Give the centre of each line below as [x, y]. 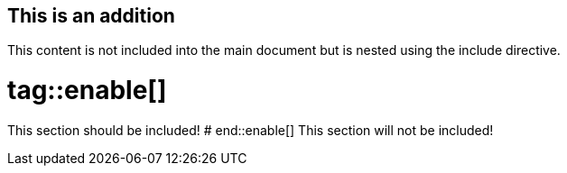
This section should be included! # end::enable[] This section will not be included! [251, 130]
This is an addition [91, 16]
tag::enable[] [87, 91]
